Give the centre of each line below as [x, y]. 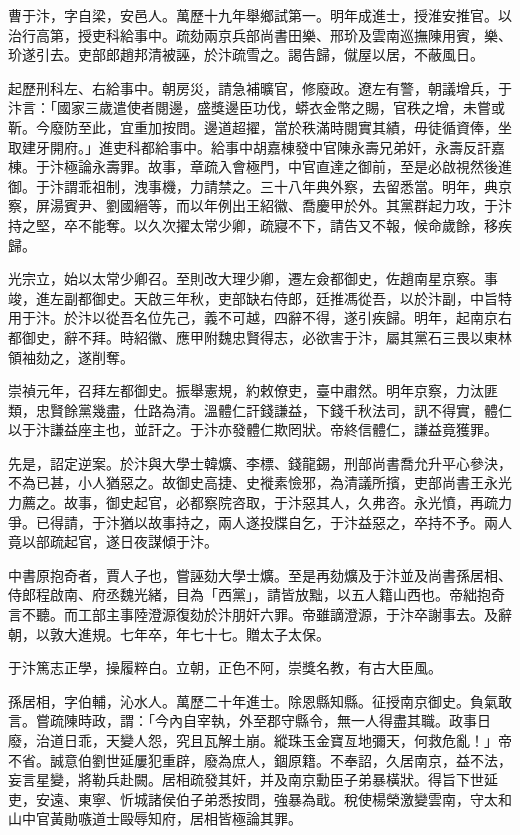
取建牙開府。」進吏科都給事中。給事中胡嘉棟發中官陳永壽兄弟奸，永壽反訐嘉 [256, 146]
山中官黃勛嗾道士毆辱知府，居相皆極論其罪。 [155, 818]
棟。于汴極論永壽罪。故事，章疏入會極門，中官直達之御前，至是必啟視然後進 [260, 166]
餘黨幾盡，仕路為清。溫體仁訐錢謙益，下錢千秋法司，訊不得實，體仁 [287, 409]
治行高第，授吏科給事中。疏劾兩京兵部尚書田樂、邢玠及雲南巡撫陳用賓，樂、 [260, 34]
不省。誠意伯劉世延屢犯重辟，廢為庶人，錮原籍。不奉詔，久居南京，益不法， [260, 759]
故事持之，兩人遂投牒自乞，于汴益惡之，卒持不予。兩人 [329, 521]
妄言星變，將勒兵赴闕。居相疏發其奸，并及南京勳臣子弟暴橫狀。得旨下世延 [253, 779]
